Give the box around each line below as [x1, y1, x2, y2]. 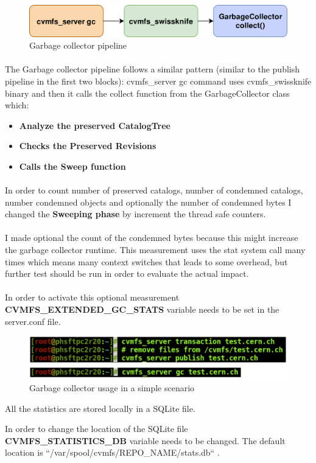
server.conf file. [5, 315, 61, 327]
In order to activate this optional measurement [5, 291, 180, 304]
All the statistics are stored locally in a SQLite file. [5, 402, 195, 414]
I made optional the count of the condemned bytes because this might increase [5, 231, 298, 244]
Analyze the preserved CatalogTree [19, 119, 170, 131]
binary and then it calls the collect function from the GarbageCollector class [5, 86, 290, 99]
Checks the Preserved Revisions [19, 139, 156, 152]
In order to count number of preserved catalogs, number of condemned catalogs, [5, 184, 303, 197]
